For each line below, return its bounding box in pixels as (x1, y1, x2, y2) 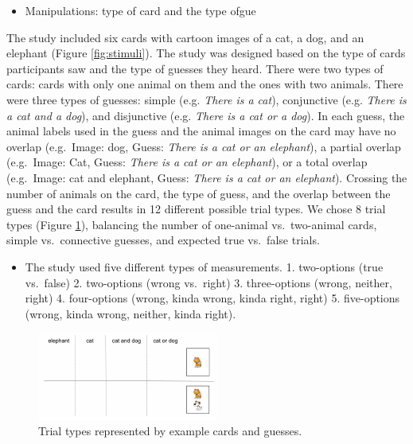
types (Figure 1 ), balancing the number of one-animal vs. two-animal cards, (6, 216, 377, 232)
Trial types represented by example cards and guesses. (38, 422, 302, 438)
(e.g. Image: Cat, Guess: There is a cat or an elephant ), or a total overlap (6, 154, 368, 170)
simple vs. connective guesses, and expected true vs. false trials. (6, 232, 320, 248)
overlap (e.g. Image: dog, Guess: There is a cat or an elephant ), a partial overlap (6, 138, 401, 154)
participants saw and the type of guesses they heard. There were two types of (6, 60, 384, 76)
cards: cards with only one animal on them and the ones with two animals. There (6, 76, 403, 92)
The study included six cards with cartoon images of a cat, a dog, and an (6, 29, 364, 45)
